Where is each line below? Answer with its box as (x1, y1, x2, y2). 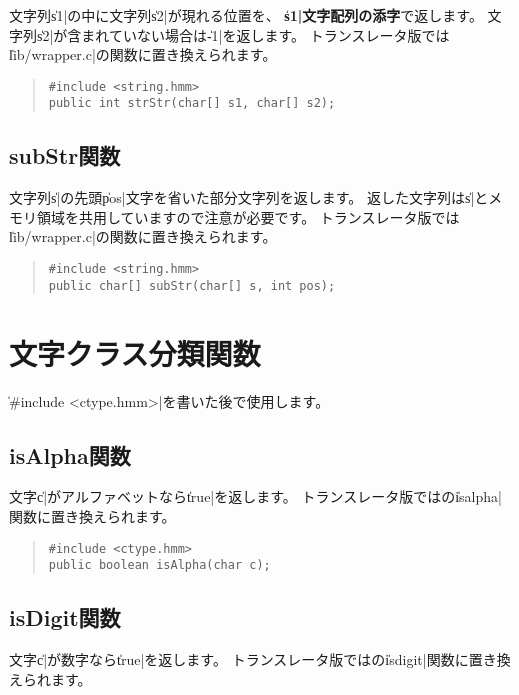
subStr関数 (9, 140, 121, 171)
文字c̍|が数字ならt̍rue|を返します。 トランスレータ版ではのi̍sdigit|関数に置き (9, 649, 497, 670)
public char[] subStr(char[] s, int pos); (48, 278, 336, 293)
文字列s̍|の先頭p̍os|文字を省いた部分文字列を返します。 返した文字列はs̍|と (9, 187, 489, 208)
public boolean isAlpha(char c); (48, 558, 271, 573)
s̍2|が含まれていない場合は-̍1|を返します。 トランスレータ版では (36, 24, 450, 45)
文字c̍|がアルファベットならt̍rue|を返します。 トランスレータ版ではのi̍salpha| (9, 486, 502, 507)
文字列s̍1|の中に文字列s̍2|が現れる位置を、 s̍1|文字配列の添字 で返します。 (9, 5, 483, 25)
